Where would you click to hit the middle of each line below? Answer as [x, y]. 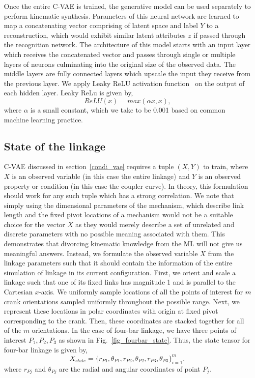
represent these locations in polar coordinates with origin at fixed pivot [111, 311]
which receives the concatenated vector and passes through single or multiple [120, 54]
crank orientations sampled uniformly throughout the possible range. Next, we [122, 301]
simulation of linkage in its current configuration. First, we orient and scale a [120, 272]
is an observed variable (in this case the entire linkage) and [101, 176]
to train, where [226, 166]
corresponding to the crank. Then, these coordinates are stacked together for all [124, 320]
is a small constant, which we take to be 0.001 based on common [128, 109]
